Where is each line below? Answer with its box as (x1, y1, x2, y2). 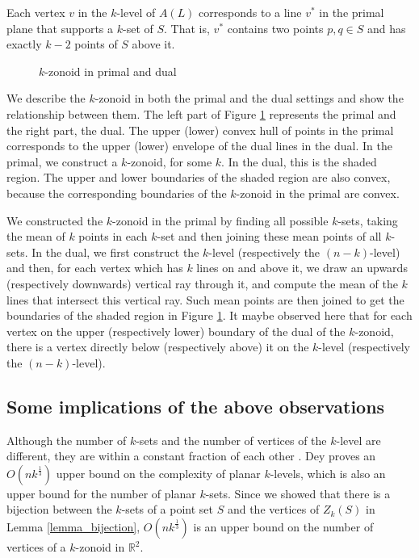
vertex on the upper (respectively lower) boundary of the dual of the (6, 322, 346, 339)
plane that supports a (6, 19, 114, 36)
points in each (78, 228, 148, 245)
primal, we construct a (6, 153, 118, 170)
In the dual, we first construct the (31, 243, 199, 260)
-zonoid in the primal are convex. (236, 184, 400, 201)
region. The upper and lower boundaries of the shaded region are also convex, (6, 169, 391, 186)
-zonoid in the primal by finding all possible (112, 212, 329, 229)
